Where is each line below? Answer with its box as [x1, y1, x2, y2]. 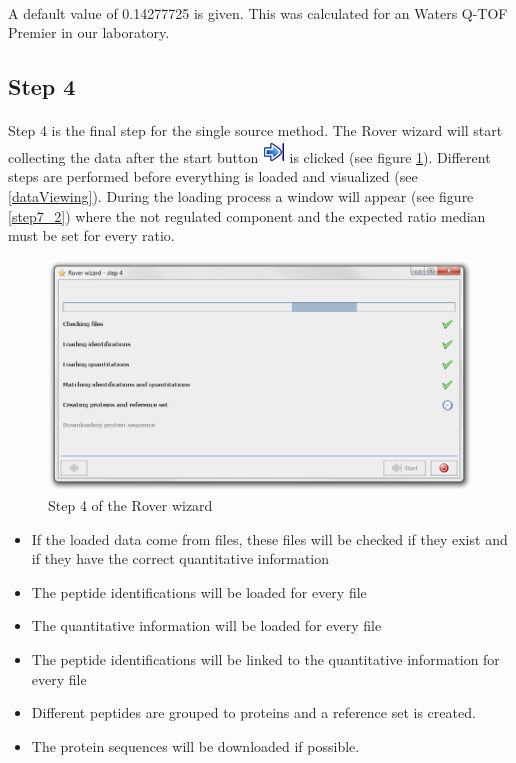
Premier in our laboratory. [8, 22, 170, 43]
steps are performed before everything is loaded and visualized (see [8, 166, 418, 187]
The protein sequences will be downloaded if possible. [31, 735, 360, 756]
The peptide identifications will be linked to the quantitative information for [31, 649, 500, 670]
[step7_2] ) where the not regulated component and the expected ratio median [8, 205, 486, 226]
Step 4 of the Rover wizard [48, 495, 213, 516]
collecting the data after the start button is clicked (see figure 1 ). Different [8, 146, 491, 167]
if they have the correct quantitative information [31, 548, 330, 569]
